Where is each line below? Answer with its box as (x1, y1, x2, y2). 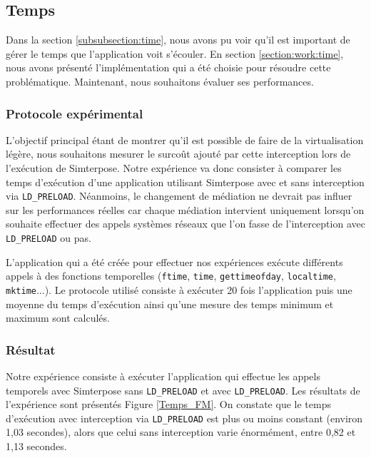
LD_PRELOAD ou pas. (6, 230, 91, 245)
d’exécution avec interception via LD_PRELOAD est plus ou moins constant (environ (6, 410, 363, 425)
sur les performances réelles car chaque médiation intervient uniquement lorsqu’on (6, 202, 365, 217)
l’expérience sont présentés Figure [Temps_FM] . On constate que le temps (6, 397, 331, 412)
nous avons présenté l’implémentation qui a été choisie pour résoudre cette (6, 60, 331, 75)
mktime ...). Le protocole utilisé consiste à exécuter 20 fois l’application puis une (6, 282, 352, 297)
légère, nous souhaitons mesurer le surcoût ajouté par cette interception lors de (6, 146, 351, 161)
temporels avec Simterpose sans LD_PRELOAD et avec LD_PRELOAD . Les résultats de (6, 382, 360, 397)
